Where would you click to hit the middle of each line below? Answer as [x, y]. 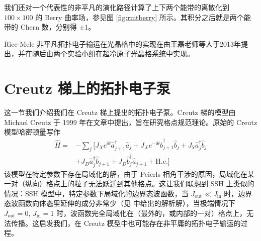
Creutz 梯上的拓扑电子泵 [87, 88]
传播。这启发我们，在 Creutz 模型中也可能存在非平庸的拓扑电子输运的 [126, 223]
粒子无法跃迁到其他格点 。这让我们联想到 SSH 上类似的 [164, 184]
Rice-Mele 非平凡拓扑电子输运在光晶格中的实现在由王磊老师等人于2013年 [123, 43]
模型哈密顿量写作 [32, 132]
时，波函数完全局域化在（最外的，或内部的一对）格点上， [152, 213]
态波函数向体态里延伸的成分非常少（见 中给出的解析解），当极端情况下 [120, 203]
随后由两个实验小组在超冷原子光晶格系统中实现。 [113, 53]
